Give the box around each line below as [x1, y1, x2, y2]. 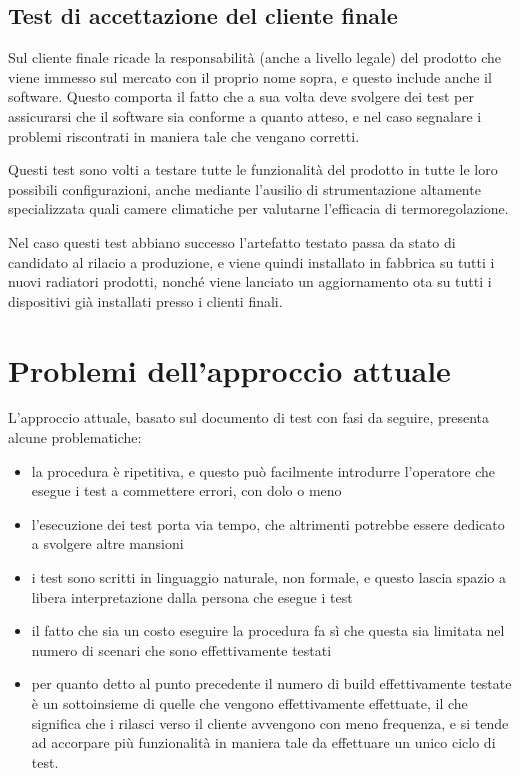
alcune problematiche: [8, 427, 142, 448]
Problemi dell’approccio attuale [8, 349, 451, 390]
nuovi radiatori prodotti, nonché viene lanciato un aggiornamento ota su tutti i [8, 271, 492, 292]
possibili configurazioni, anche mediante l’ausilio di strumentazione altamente [8, 178, 481, 199]
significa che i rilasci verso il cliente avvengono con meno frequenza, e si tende [31, 712, 509, 733]
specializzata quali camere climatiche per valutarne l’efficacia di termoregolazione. [8, 198, 509, 219]
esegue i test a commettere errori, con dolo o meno [31, 480, 342, 501]
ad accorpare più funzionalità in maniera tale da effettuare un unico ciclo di [31, 732, 496, 753]
